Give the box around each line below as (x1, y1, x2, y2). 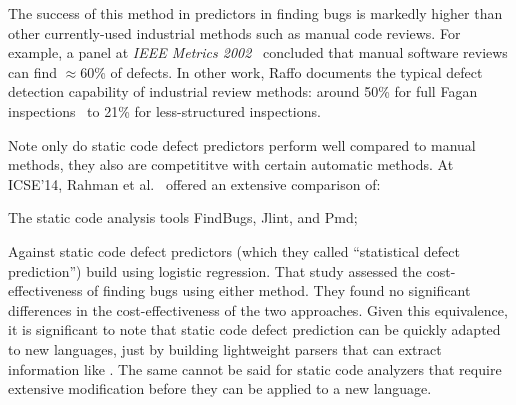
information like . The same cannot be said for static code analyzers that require (8, 358, 502, 379)
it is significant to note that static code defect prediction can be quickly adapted (8, 319, 501, 340)
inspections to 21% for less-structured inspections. (8, 100, 321, 121)
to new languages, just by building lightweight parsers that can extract (8, 338, 442, 359)
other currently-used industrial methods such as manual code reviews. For (8, 22, 461, 43)
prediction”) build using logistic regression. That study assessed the (8, 260, 422, 281)
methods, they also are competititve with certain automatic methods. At (8, 154, 454, 175)
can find (8, 61, 58, 82)
